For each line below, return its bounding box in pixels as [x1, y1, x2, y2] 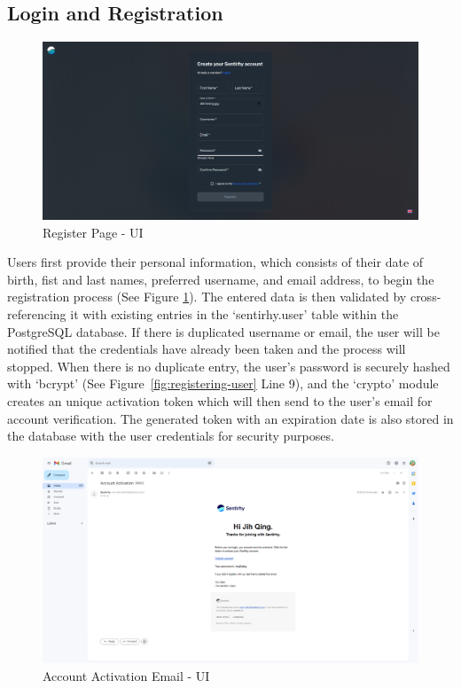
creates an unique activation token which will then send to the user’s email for [7, 391, 433, 410]
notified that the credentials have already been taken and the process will [7, 340, 406, 358]
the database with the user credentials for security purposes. [7, 426, 334, 445]
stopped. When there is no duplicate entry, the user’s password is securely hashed [7, 356, 450, 375]
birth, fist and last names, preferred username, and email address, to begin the [7, 270, 434, 288]
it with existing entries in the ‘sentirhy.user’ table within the [70, 304, 399, 323]
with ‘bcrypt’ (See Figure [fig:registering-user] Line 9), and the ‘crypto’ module [7, 374, 439, 393]
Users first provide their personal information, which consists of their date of [7, 253, 424, 271]
